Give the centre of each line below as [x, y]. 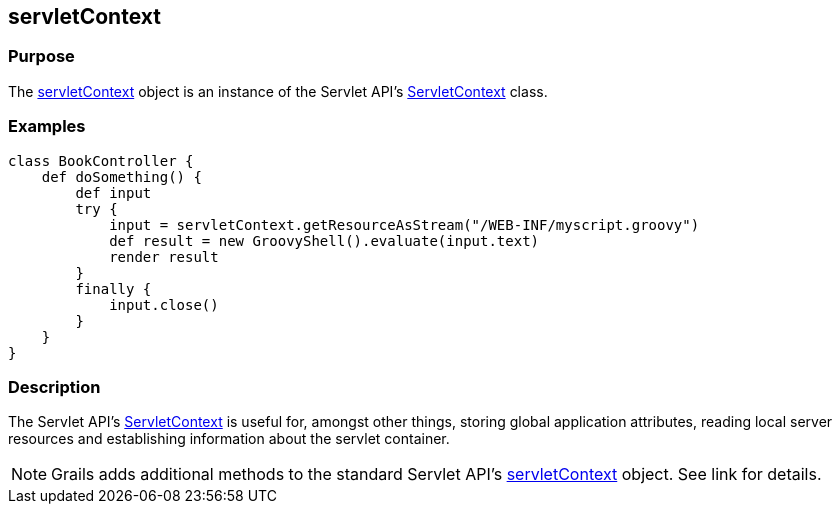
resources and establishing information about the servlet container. [229, 439]
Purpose [41, 56]
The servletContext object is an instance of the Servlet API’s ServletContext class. [278, 91]
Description [54, 386]
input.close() [164, 304]
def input [113, 192]
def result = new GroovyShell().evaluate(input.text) [324, 240]
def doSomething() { [121, 176]
